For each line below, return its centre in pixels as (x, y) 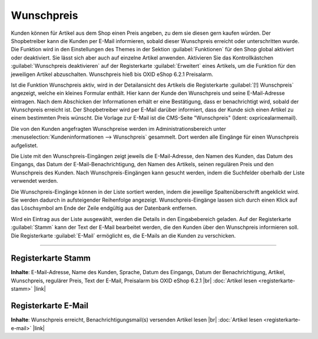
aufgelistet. (24, 145)
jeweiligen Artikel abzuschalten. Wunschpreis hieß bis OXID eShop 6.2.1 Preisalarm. (112, 74)
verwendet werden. (34, 181)
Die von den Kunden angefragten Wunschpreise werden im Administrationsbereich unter (119, 129)
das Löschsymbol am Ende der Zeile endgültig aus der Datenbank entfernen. (104, 208)
